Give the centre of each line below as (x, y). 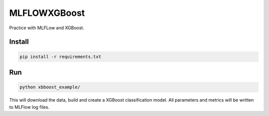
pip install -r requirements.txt (61, 57)
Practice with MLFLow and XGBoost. (47, 28)
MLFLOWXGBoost (47, 13)
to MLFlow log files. (29, 107)
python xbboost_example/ (50, 87)
